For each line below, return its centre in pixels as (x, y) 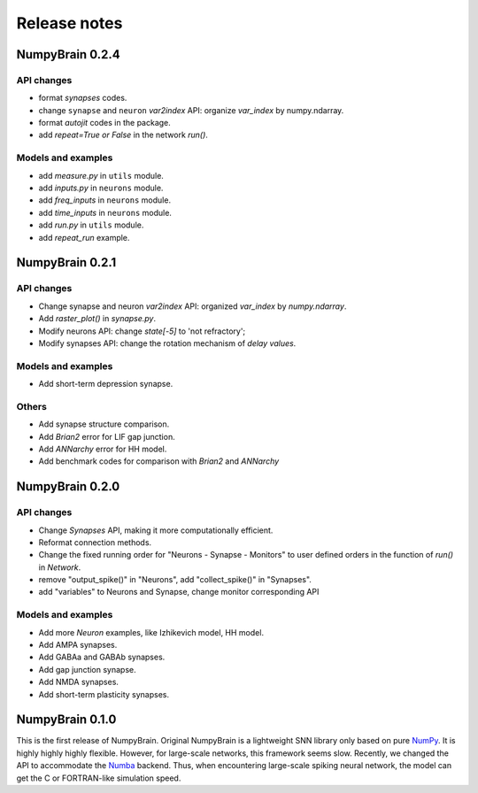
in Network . (60, 567)
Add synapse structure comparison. (104, 424)
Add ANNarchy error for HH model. (103, 449)
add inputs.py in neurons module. (101, 188)
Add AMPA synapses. (78, 645)
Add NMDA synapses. (79, 682)
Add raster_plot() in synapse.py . (97, 319)
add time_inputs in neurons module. (105, 212)
